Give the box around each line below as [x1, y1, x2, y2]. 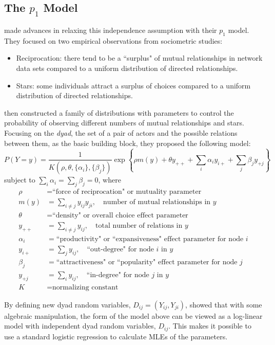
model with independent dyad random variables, [4, 320, 156, 331]
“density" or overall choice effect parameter [52, 211, 188, 219]
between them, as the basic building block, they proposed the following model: [4, 137, 251, 148]
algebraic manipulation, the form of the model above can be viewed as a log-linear [4, 310, 263, 321]
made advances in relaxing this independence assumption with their [4, 25, 217, 35]
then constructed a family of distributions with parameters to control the [4, 107, 234, 118]
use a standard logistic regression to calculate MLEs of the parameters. [4, 331, 228, 341]
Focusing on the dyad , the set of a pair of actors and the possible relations [4, 127, 238, 138]
